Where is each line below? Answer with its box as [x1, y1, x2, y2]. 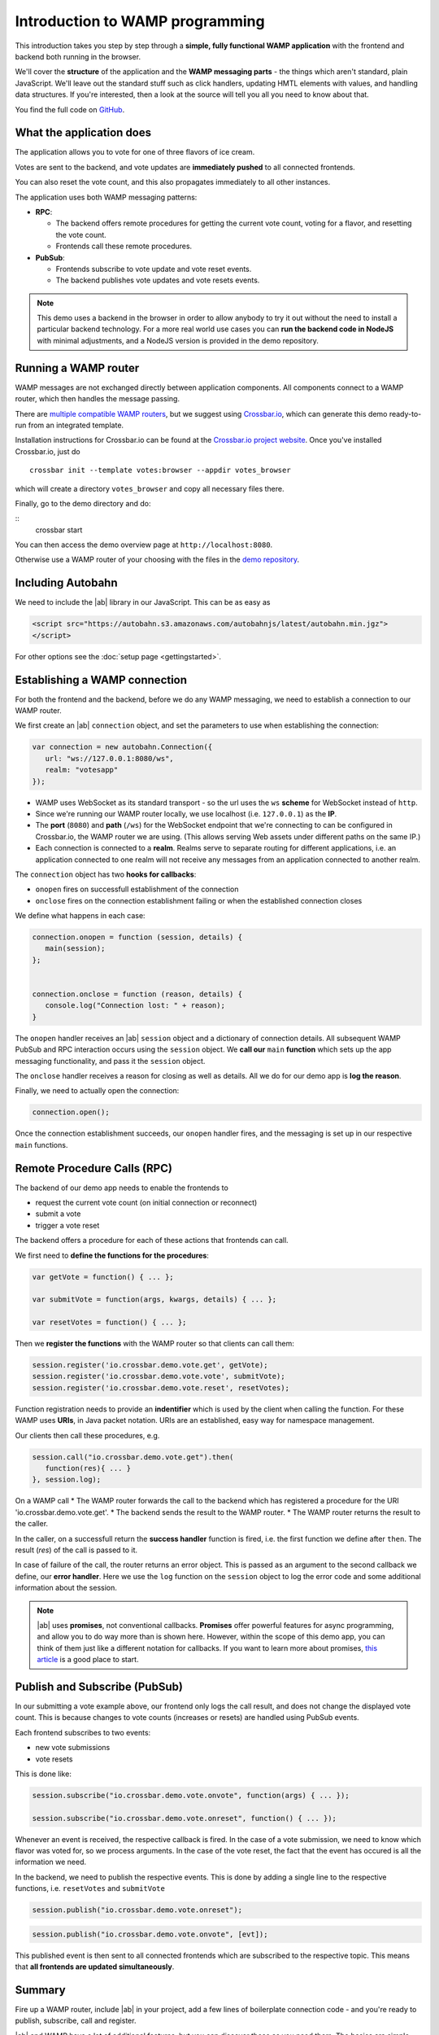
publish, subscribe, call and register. [15, 2015, 137, 2026]
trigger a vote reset [35, 1220, 100, 1230]
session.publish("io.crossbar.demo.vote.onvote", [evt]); [32, 1929, 268, 1939]
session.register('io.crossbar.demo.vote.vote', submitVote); [32, 1372, 285, 1381]
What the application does [15, 126, 152, 140]
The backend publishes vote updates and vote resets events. [55, 275, 260, 285]
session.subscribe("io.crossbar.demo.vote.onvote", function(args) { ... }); [32, 1791, 350, 1800]
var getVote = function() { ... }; [32, 1272, 174, 1281]
